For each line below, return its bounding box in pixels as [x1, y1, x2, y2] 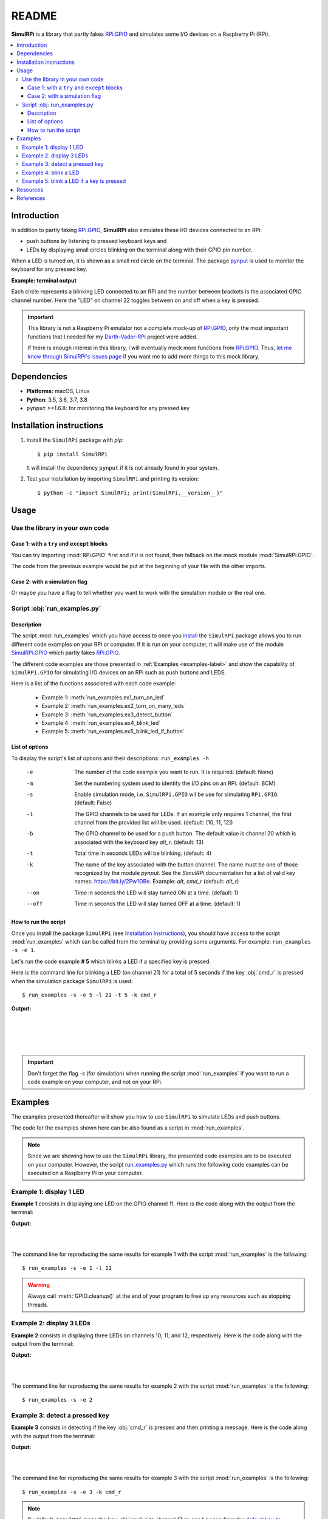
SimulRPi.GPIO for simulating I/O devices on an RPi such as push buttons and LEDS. [11, 668, 227, 676]
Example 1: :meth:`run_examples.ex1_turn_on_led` [41, 693, 165, 701]
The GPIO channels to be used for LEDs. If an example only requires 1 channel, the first [74, 810, 292, 817]
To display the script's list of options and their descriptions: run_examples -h [11, 754, 210, 762]
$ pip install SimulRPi [37, 450, 108, 458]
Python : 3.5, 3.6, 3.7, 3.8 [26, 396, 88, 403]
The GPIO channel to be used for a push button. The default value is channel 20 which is [74, 830, 296, 837]
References [16, 194, 46, 202]
